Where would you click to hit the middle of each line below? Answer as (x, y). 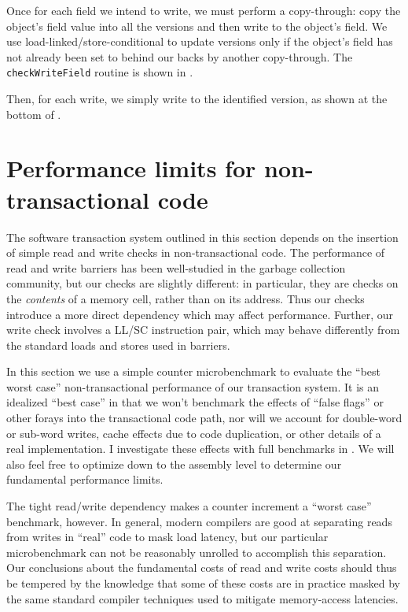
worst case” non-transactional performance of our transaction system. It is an (193, 386)
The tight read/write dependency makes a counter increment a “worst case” (189, 506)
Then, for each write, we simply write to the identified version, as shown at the (197, 99)
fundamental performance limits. (85, 479)
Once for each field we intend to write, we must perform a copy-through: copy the (204, 10)
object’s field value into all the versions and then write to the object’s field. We (197, 26)
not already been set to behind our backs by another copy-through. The (180, 56)
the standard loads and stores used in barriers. (118, 345)
